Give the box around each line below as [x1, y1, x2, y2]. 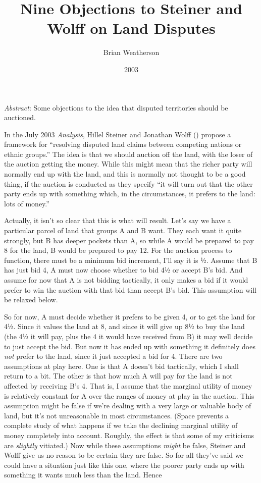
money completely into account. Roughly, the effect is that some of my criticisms [4, 430, 254, 440]
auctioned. [4, 112, 36, 123]
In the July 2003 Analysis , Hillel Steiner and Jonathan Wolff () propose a [4, 129, 231, 139]
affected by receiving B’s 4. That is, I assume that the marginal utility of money [4, 380, 252, 391]
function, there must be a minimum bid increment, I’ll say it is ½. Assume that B [4, 254, 257, 265]
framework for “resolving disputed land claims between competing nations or [4, 139, 242, 149]
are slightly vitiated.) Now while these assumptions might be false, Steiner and [4, 440, 246, 450]
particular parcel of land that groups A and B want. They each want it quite [4, 225, 242, 236]
